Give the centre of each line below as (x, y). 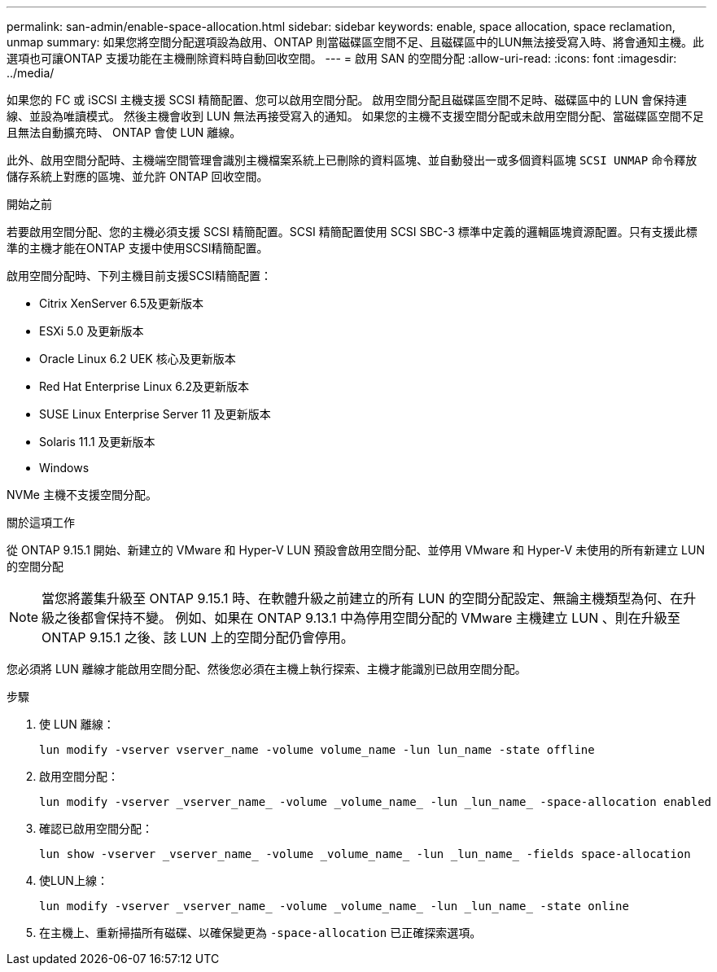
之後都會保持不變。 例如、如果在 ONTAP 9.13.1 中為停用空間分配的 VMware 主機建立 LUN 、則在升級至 (367, 618)
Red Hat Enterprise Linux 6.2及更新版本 (144, 386)
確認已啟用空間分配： (96, 828)
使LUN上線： (74, 880)
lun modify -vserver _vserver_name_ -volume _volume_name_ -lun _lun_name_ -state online (334, 906)
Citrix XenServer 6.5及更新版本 (122, 303)
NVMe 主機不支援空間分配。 (82, 495)
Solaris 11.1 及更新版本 (97, 442)
